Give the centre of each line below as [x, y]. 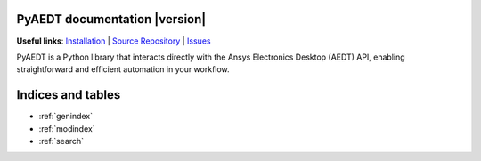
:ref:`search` [61, 141]
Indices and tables [69, 95]
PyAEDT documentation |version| [111, 19]
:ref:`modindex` [67, 128]
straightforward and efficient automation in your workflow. [123, 69]
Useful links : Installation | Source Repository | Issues [114, 41]
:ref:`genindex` [66, 117]
